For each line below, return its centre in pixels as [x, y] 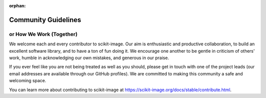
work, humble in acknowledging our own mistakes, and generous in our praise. [89, 58]
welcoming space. [28, 81]
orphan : [17, 6]
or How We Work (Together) [43, 34]
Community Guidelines [45, 20]
